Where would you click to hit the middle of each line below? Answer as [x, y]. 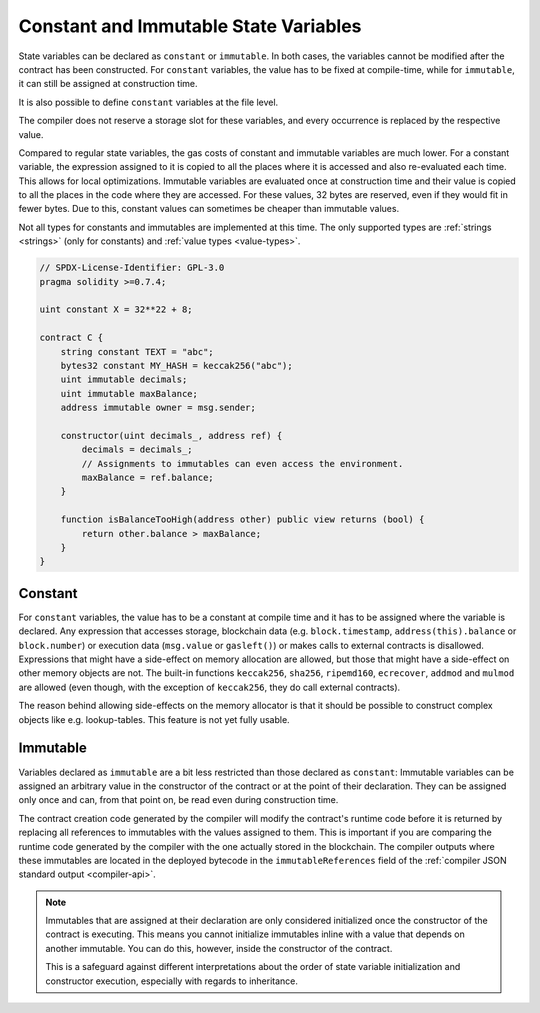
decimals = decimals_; [137, 449]
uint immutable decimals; [124, 379]
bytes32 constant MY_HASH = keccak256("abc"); [177, 365]
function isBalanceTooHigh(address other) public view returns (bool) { [242, 519]
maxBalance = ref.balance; [147, 478]
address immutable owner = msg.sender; [158, 408]
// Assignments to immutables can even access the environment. [242, 463]
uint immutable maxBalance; [129, 393]
